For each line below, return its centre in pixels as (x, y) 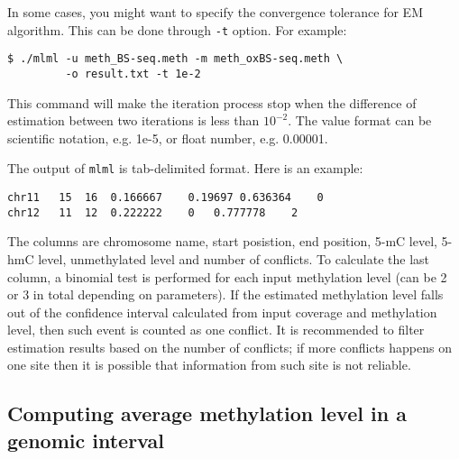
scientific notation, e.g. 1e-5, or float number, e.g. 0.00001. (168, 138)
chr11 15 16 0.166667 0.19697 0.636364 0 (165, 197)
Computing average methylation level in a (207, 413)
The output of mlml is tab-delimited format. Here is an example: (185, 168)
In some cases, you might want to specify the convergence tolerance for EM (215, 12)
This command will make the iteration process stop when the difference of (212, 102)
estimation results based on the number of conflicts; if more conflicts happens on (229, 347)
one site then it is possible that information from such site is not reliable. (209, 365)
